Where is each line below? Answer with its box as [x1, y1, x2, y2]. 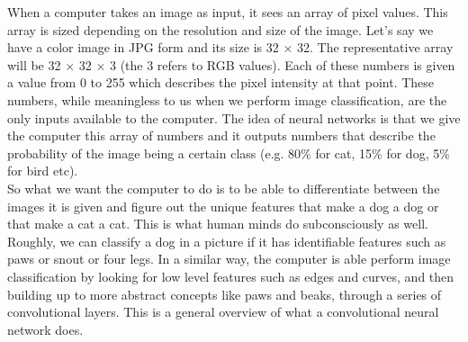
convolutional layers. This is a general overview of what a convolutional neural [7, 302, 439, 321]
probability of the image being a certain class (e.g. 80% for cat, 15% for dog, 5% [7, 143, 450, 162]
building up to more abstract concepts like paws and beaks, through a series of [7, 284, 442, 303]
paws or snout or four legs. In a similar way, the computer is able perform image [7, 249, 451, 268]
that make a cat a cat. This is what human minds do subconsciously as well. [7, 214, 428, 233]
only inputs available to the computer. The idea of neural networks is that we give [7, 108, 461, 127]
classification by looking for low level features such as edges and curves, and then [7, 266, 454, 285]
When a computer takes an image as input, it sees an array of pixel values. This [7, 3, 448, 21]
